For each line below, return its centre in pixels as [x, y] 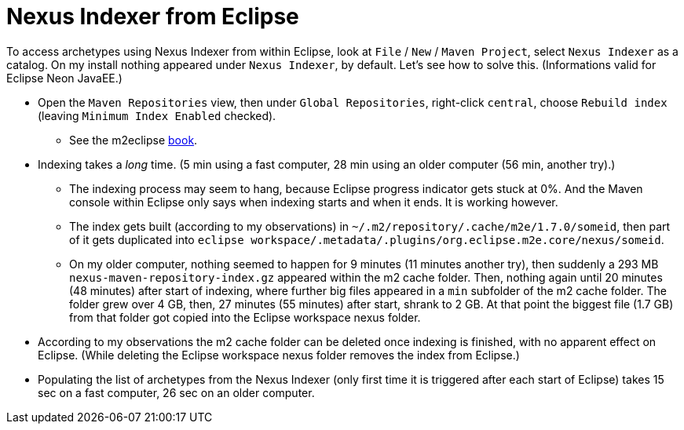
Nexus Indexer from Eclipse [153, 16]
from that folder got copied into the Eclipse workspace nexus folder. [245, 317]
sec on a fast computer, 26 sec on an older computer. [176, 392]
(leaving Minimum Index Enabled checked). [157, 115]
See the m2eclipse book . [134, 140]
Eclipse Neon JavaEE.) [64, 78]
